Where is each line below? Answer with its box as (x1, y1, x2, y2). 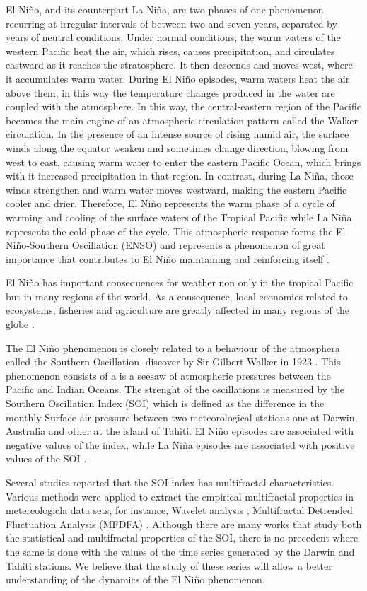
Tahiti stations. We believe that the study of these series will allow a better (6, 558, 332, 573)
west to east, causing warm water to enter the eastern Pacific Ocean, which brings (6, 154, 361, 169)
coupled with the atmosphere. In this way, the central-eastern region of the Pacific (6, 99, 362, 114)
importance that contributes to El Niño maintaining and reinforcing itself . (6, 251, 330, 266)
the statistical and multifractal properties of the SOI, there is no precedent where (6, 530, 359, 545)
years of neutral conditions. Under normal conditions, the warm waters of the (6, 30, 341, 45)
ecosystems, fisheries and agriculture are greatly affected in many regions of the (6, 303, 349, 317)
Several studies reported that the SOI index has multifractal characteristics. (6, 475, 334, 489)
